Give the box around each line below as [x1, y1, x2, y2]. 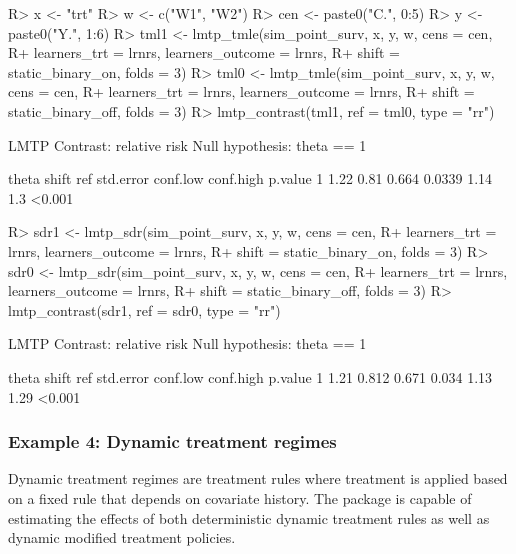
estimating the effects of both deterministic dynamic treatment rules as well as [8, 507, 490, 528]
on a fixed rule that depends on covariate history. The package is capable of [8, 487, 472, 508]
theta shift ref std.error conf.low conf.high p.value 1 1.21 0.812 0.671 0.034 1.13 [8, 366, 493, 387]
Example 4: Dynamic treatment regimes [8, 429, 337, 454]
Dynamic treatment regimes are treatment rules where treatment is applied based [8, 468, 508, 489]
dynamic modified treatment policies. [8, 527, 236, 548]
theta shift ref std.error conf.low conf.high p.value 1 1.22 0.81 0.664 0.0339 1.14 [8, 168, 493, 189]
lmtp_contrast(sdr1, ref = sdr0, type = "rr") [8, 299, 281, 320]
